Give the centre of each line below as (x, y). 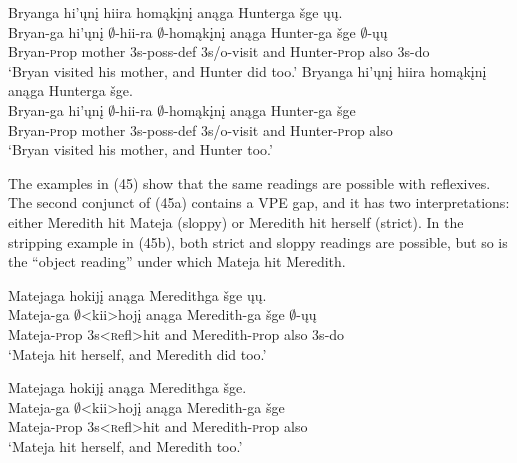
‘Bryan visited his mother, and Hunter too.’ (140, 149)
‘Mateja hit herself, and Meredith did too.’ (137, 353)
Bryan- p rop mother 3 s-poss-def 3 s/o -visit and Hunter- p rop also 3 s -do (219, 51)
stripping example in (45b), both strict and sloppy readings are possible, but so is (258, 241)
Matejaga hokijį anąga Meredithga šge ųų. (137, 294)
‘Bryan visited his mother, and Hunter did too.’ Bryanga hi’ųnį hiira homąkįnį (247, 70)
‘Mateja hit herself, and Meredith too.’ (125, 445)
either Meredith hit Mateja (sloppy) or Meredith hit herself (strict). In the (236, 221)
